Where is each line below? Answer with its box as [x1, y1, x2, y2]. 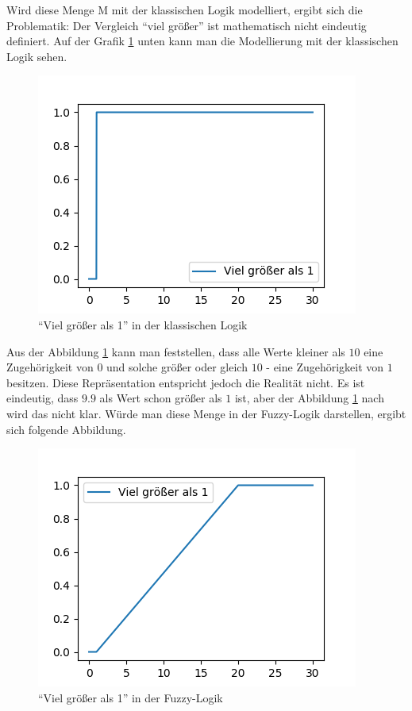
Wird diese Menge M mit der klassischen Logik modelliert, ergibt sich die [6, 2, 363, 17]
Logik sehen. [6, 48, 67, 64]
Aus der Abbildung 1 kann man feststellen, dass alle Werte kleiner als [6, 343, 345, 359]
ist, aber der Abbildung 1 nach [234, 390, 384, 406]
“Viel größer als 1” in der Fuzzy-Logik [38, 689, 223, 705]
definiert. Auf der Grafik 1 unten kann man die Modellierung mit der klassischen [6, 33, 399, 49]
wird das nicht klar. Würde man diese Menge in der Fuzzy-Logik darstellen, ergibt [6, 405, 406, 421]
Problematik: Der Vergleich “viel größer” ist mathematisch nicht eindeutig [6, 17, 367, 33]
